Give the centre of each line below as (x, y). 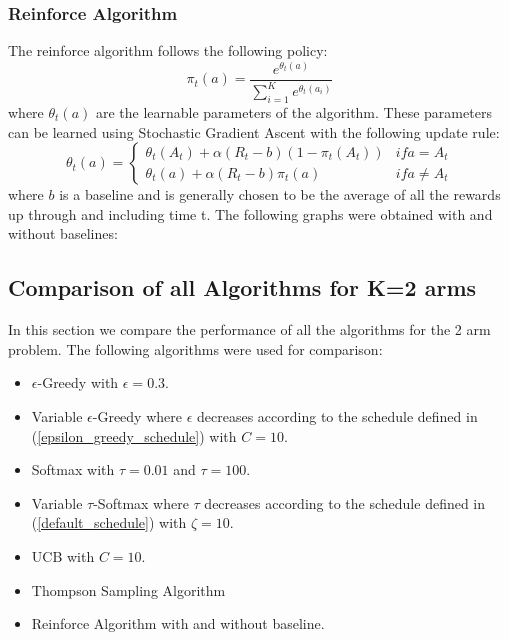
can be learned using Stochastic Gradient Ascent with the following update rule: (254, 131)
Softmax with (73, 469)
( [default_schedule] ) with (109, 522)
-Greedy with (78, 382)
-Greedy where (137, 415)
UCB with (63, 555)
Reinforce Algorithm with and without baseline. (178, 623)
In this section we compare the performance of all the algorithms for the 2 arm (249, 329)
